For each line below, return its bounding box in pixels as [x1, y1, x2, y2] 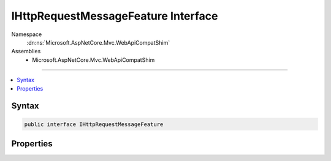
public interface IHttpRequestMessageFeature [24, 121, 164, 128]
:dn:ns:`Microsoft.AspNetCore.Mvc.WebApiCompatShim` [26, 39, 170, 46]
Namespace [11, 31, 42, 38]
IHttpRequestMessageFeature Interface [11, 9, 218, 23]
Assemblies [11, 48, 41, 55]
